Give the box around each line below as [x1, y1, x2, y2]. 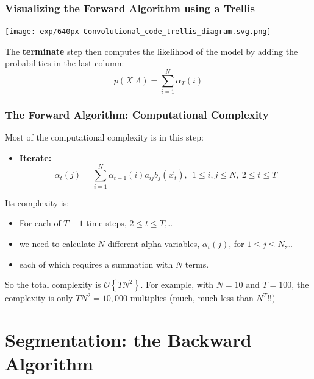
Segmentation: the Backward [5, 327, 252, 352]
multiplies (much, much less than [130, 291, 254, 304]
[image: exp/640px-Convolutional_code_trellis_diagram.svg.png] [5, 27, 271, 37]
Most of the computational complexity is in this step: [5, 131, 204, 144]
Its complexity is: [5, 196, 70, 209]
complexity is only [5, 291, 73, 304]
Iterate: [19, 151, 52, 164]
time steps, [86, 217, 127, 229]
